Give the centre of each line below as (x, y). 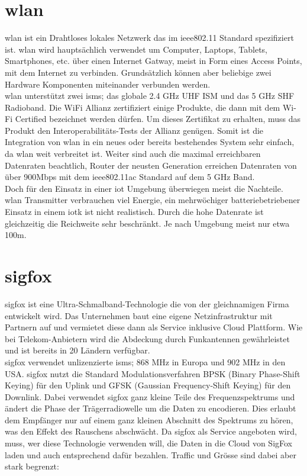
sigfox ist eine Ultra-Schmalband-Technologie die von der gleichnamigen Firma (147, 303)
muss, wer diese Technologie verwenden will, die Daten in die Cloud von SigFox (149, 443)
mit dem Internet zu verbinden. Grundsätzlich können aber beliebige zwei (138, 72)
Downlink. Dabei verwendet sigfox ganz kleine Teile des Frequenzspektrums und (150, 396)
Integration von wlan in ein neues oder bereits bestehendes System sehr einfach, (150, 142)
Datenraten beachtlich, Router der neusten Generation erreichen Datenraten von (151, 165)
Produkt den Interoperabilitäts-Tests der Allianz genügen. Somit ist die (134, 130)
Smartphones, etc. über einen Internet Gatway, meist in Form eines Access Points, (153, 61)
